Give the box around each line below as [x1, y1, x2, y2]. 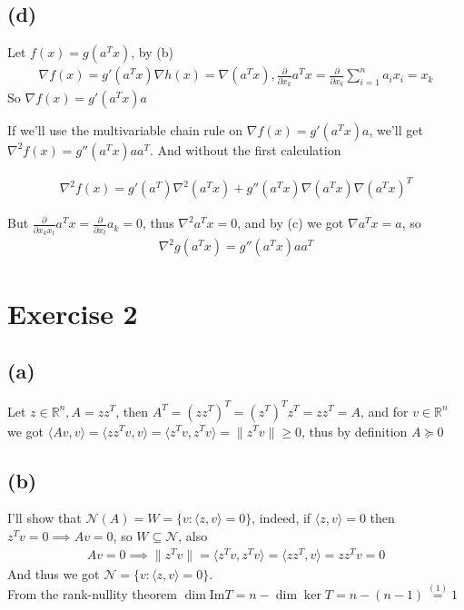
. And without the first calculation [149, 140, 341, 159]
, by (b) [131, 43, 173, 62]
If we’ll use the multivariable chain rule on [7, 120, 243, 139]
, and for [360, 401, 409, 420]
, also [178, 526, 208, 545]
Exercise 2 [7, 294, 138, 331]
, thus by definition [301, 421, 408, 440]
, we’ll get [369, 120, 423, 139]
